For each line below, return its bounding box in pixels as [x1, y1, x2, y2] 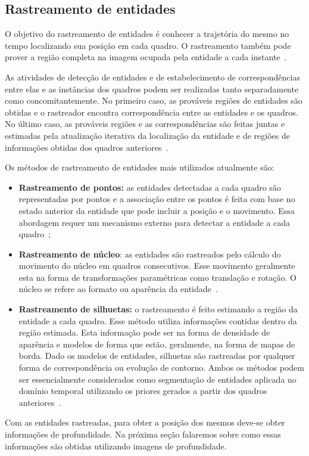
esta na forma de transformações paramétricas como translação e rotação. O [18, 271, 296, 283]
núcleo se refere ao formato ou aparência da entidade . [18, 283, 218, 295]
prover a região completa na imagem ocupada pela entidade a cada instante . [5, 51, 287, 63]
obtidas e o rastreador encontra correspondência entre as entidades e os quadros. [5, 106, 298, 118]
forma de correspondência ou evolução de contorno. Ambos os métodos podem [18, 361, 304, 374]
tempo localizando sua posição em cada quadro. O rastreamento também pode [5, 39, 291, 51]
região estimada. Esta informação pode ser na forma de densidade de [18, 326, 270, 339]
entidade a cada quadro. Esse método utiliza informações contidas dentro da [18, 314, 297, 327]
